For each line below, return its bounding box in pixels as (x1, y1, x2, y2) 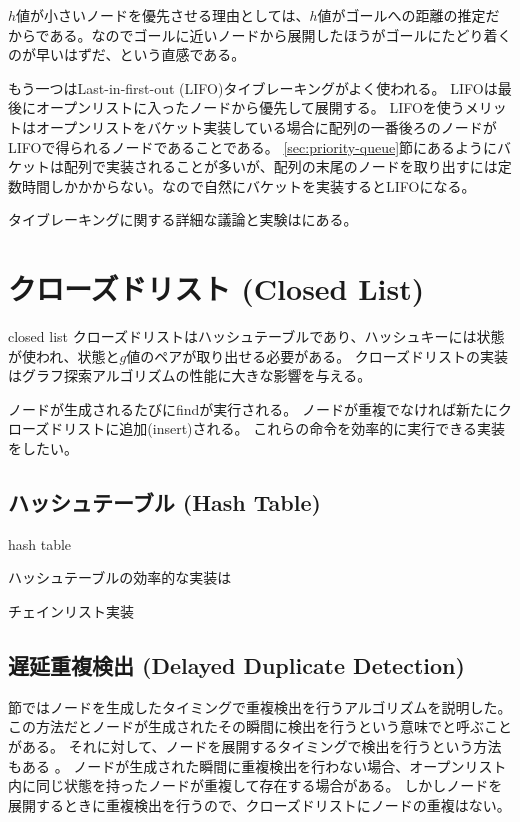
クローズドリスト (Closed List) (8, 268, 425, 309)
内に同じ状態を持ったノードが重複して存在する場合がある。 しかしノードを (8, 775, 503, 796)
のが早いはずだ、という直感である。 (8, 44, 246, 65)
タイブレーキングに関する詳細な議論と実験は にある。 (8, 209, 358, 230)
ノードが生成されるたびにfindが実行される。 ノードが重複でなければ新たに (8, 398, 499, 419)
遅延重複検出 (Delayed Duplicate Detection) (8, 650, 465, 680)
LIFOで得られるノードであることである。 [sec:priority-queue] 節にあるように (8, 136, 498, 157)
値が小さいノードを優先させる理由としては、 (16, 5, 310, 25)
